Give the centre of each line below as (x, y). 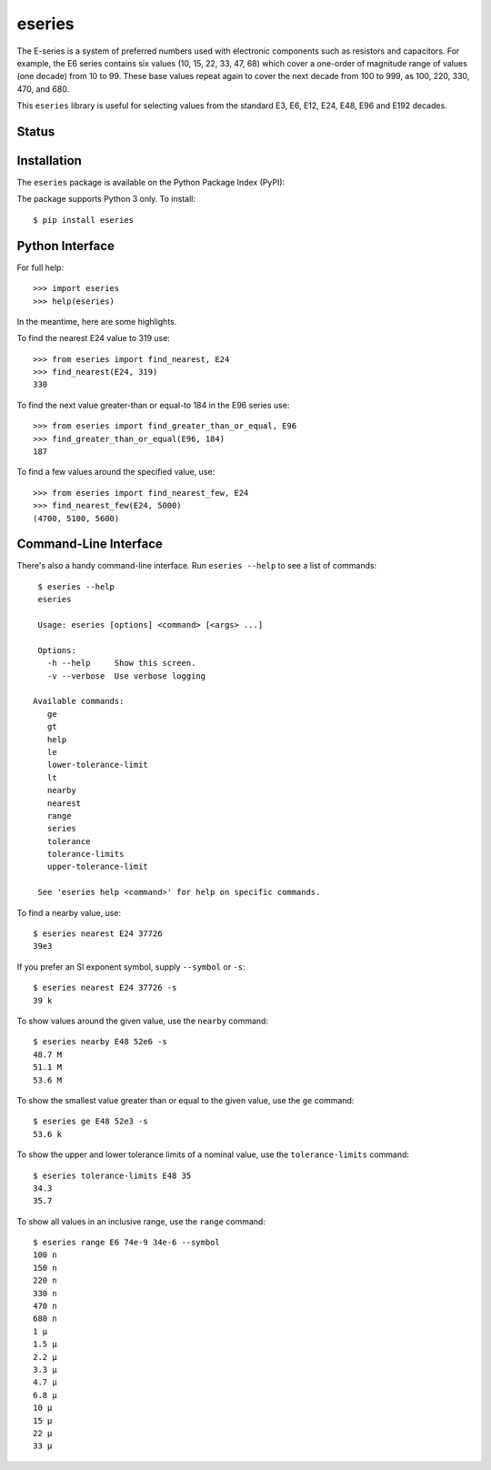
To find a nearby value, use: (69, 912)
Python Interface (66, 246)
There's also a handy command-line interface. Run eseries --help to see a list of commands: (197, 566)
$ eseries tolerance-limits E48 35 (112, 1175)
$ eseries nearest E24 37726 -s (105, 988)
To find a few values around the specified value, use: (116, 472)
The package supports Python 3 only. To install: (106, 199)
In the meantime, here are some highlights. (97, 321)
